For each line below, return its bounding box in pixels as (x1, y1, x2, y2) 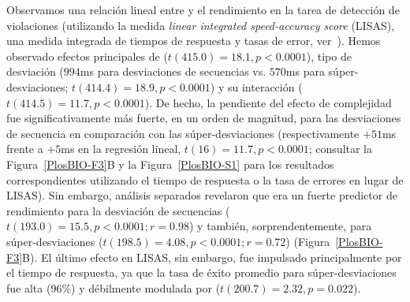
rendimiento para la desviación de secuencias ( (6, 202, 230, 218)
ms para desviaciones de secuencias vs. (80, 63, 266, 80)
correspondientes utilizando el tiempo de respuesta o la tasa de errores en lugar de (6, 171, 404, 188)
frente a (6, 140, 43, 157)
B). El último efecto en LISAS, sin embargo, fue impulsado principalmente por (22, 248, 402, 265)
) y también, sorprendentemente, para (188, 218, 372, 234)
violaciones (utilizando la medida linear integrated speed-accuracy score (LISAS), (6, 17, 395, 33)
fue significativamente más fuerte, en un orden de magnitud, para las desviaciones (6, 110, 401, 126)
